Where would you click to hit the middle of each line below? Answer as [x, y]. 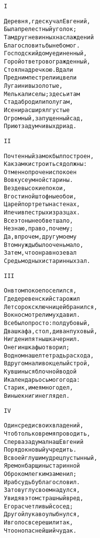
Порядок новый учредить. [40, 450]
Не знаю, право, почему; [39, 229]
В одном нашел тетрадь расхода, [49, 355]
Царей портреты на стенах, [42, 204]
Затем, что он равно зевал [40, 253]
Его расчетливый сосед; [39, 506]
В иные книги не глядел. [37, 396]
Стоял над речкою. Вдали [39, 70]
